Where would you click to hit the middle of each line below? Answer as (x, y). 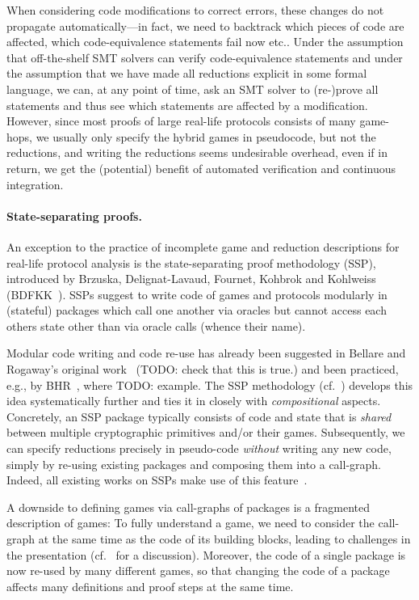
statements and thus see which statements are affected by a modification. (187, 105)
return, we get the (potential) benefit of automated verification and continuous (201, 168)
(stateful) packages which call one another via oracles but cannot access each (197, 310)
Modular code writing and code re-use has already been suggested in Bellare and (206, 353)
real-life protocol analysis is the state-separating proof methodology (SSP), (191, 262)
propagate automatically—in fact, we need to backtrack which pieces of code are (205, 25)
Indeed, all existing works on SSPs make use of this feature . (157, 480)
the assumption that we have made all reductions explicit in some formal (187, 73)
